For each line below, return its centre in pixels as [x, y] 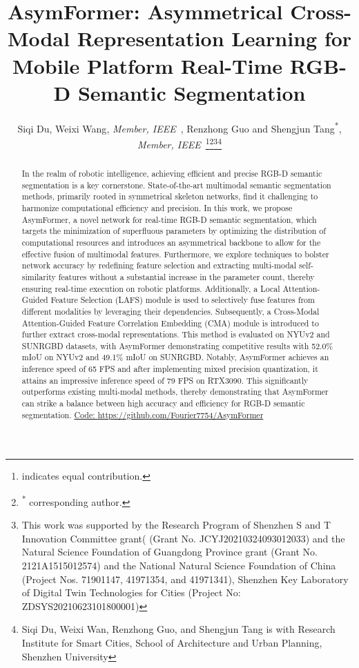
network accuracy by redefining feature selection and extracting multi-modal [159, 265]
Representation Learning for [214, 38]
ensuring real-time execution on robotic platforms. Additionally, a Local [151, 288]
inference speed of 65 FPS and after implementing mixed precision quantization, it [170, 369]
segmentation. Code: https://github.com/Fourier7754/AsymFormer [143, 414]
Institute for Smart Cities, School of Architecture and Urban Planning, [172, 643]
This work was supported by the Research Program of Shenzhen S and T [176, 525]
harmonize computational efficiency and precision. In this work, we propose [157, 207]
